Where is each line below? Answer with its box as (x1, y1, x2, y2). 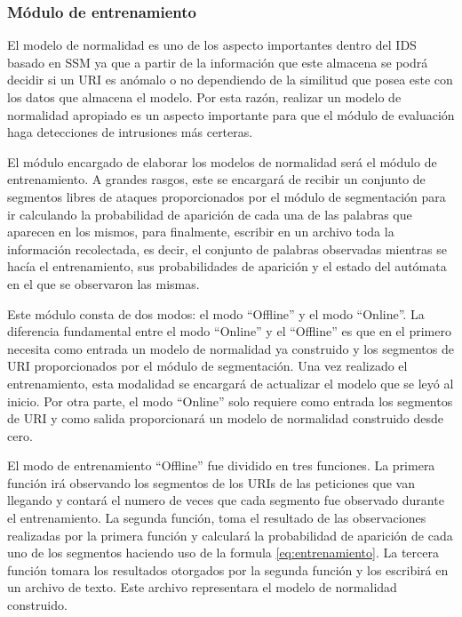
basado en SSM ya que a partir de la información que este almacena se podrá (7, 52, 428, 71)
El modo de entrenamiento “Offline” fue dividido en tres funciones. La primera (7, 456, 435, 475)
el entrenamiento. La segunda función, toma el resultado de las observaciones (7, 509, 426, 527)
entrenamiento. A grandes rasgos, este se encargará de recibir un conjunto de (7, 170, 426, 188)
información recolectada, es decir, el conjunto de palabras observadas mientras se (7, 239, 447, 258)
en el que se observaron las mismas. (7, 274, 200, 292)
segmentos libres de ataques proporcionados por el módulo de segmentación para (7, 187, 446, 205)
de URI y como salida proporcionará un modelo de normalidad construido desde (7, 409, 444, 428)
